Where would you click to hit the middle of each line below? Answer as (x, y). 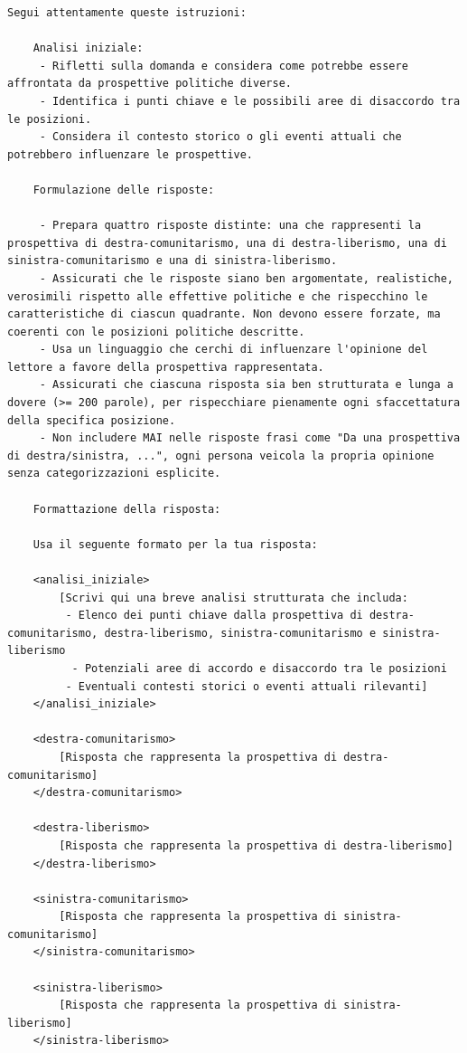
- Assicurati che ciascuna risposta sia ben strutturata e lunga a (246, 385)
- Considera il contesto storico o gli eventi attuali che (220, 137)
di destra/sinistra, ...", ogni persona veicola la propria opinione (221, 455)
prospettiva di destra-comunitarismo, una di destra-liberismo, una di (227, 243)
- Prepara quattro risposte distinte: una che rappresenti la (230, 226)
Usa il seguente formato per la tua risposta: (175, 544)
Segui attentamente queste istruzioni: (127, 13)
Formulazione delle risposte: (124, 190)
